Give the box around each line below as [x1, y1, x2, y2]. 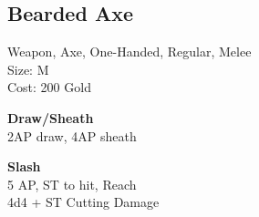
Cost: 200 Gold [7, 77, 91, 97]
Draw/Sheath [7, 108, 94, 127]
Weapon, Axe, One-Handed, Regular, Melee [7, 42, 252, 61]
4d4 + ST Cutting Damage [7, 192, 160, 212]
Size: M [7, 59, 49, 78]
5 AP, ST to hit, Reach [7, 174, 137, 193]
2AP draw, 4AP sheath [7, 126, 137, 145]
